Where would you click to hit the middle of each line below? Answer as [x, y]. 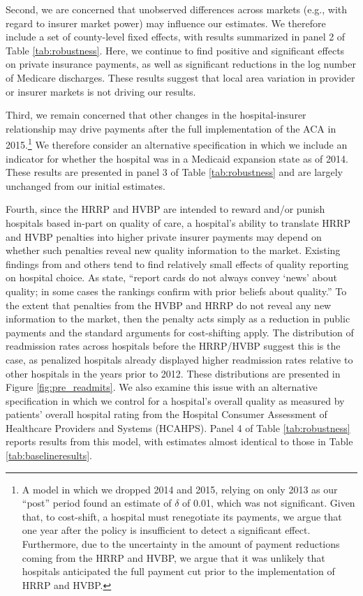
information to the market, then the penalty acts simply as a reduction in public [178, 319]
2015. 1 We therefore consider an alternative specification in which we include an [177, 143]
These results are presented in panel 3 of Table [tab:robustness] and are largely [175, 172]
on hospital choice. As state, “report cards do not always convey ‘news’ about [171, 277]
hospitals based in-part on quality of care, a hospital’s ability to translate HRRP [178, 222]
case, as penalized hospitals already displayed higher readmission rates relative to [179, 359]
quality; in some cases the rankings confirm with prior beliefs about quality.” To [176, 291]
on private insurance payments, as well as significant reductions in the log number [181, 64]
